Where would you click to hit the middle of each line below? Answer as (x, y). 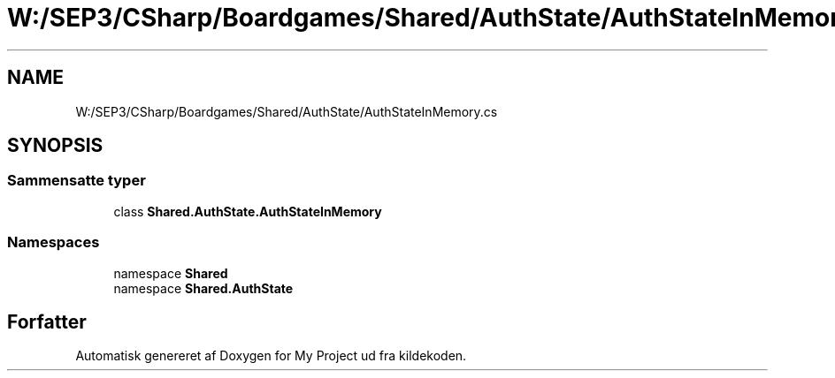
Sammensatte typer (77, 181)
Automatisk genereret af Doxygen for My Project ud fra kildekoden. (271, 356)
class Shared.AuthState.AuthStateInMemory (248, 211)
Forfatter (47, 321)
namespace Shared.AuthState (203, 288)
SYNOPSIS (55, 146)
